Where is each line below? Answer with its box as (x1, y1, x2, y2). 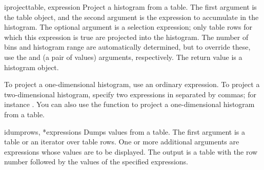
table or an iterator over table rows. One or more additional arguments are (4, 136, 239, 147)
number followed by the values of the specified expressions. (4, 156, 189, 167)
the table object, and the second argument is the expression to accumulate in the (4, 11, 259, 22)
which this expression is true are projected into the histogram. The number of (4, 31, 249, 42)
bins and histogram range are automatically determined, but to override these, (4, 41, 251, 52)
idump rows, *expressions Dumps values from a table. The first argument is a (4, 126, 245, 137)
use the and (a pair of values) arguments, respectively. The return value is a (4, 51, 242, 62)
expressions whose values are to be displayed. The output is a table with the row (4, 146, 258, 157)
